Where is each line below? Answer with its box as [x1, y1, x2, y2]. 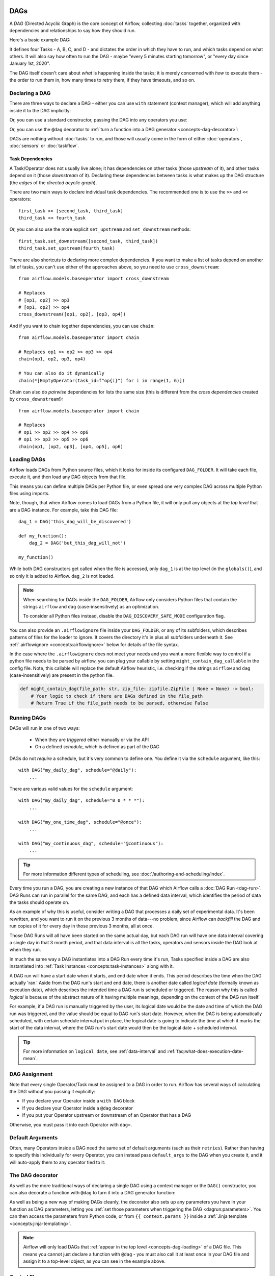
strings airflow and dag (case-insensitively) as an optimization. [23, 604, 160, 610]
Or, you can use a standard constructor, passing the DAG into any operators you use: [9, 117, 188, 123]
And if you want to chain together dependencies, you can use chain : [9, 323, 155, 329]
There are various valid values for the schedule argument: [9, 786, 133, 792]
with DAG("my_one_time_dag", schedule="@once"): [18, 819, 142, 825]
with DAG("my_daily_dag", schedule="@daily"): [18, 767, 137, 773]
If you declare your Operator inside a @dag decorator [22, 1105, 133, 1111]
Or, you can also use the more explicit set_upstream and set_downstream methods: [9, 226, 191, 232]
